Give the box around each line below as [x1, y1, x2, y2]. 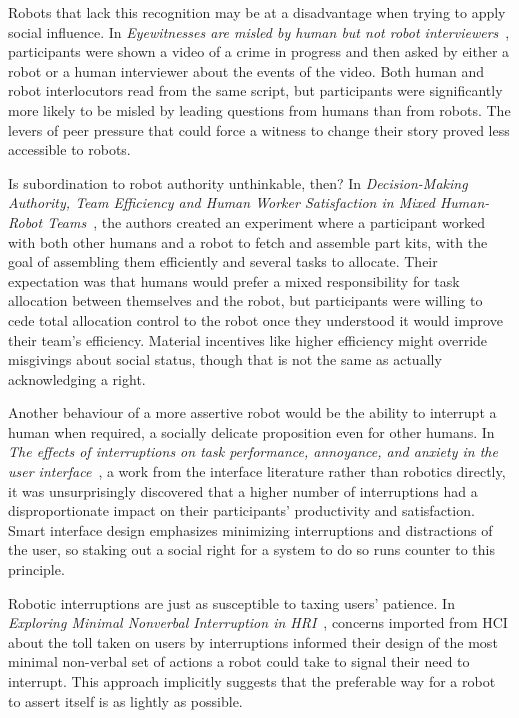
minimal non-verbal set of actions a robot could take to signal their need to [8, 651, 470, 672]
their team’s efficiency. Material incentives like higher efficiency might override [8, 329, 488, 350]
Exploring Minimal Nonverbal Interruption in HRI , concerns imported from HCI [8, 612, 508, 633]
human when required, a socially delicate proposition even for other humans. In [8, 421, 495, 442]
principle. [8, 559, 65, 580]
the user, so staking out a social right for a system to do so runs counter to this [8, 539, 495, 560]
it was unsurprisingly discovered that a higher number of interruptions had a [8, 480, 478, 501]
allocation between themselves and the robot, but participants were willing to [8, 290, 483, 311]
